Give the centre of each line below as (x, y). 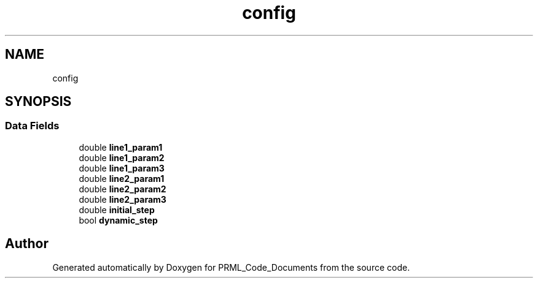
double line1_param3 (122, 168)
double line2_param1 (122, 178)
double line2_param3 (123, 199)
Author (27, 244)
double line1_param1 (121, 147)
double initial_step (117, 209)
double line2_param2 (123, 189)
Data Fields (32, 126)
